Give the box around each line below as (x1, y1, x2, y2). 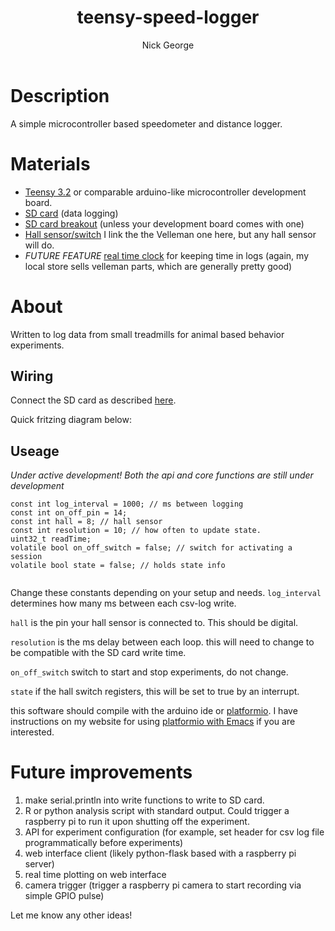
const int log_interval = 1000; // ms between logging (10, 499, 244, 510)
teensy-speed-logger (76, 6, 260, 29)
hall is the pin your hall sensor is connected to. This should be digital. (10, 617, 299, 629)
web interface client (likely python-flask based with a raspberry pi (24, 847, 297, 860)
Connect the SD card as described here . (10, 394, 177, 406)
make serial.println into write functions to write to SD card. (24, 794, 265, 806)
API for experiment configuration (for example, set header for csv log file (24, 826, 325, 838)
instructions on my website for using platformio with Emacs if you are (10, 716, 296, 728)
